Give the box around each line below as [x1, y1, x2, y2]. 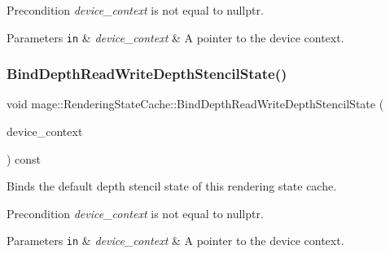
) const [7, 150, 42, 167]
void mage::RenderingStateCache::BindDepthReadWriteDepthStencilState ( [7, 95, 384, 112]
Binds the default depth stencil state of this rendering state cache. [7, 177, 337, 195]
